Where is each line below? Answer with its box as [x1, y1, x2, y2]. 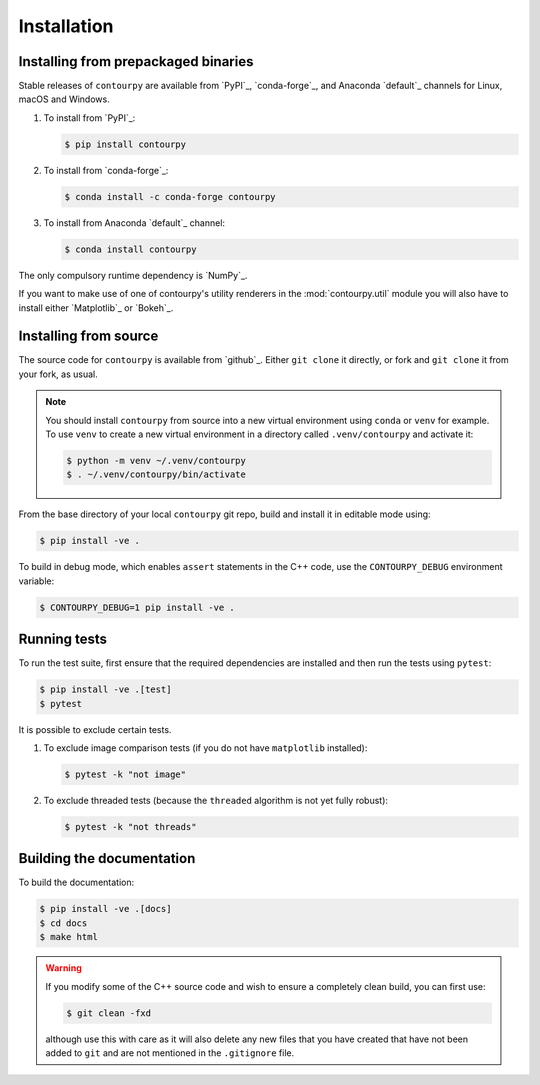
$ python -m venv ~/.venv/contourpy [66, 455, 247, 466]
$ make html [39, 931, 99, 943]
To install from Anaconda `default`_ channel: [43, 216, 225, 229]
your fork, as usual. [18, 368, 99, 380]
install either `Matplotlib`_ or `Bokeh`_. [18, 301, 174, 314]
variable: [18, 575, 55, 587]
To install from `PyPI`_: [43, 111, 136, 124]
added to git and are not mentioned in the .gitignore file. [45, 1046, 295, 1059]
